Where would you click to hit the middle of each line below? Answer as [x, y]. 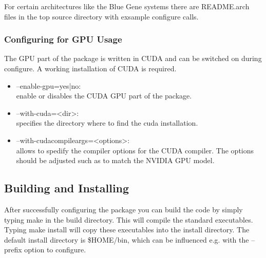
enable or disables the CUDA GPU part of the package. [104, 96]
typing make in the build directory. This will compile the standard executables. [129, 219]
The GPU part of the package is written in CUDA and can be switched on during [133, 58]
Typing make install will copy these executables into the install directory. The [127, 230]
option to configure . [55, 250]
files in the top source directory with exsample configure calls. [101, 16]
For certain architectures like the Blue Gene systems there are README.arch [127, 6]
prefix [13, 250]
